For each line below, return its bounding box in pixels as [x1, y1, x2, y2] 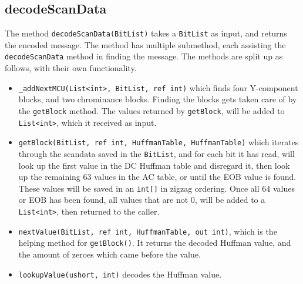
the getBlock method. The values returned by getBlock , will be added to [18, 104, 285, 116]
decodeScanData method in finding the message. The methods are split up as [5, 50, 283, 62]
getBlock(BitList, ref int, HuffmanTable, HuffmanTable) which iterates [18, 136, 299, 148]
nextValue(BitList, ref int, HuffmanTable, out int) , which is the [18, 225, 277, 237]
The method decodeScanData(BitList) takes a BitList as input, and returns [5, 27, 287, 39]
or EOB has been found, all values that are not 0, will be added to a [18, 193, 265, 206]
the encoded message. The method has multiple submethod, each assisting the [5, 38, 286, 51]
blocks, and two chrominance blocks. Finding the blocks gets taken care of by [18, 93, 297, 105]
